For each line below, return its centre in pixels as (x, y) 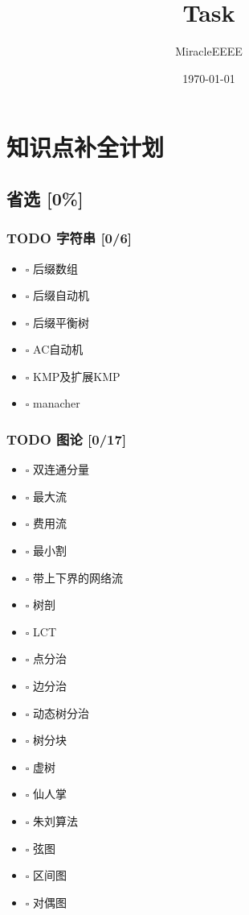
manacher (57, 403)
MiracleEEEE (209, 51)
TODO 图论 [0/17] (67, 439)
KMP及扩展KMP (77, 376)
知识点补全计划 (86, 147)
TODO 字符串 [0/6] (69, 238)
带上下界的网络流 (78, 577)
